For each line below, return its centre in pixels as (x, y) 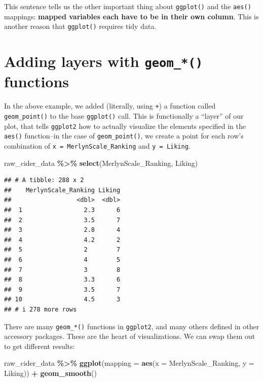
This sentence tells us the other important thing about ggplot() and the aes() (128, 6)
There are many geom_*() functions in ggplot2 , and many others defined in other (132, 326)
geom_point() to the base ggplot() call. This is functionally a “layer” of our (124, 116)
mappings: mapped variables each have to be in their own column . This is (131, 16)
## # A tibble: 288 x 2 (44, 180)
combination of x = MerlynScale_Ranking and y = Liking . (97, 145)
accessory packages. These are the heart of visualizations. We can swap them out (130, 336)
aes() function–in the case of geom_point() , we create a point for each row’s (124, 136)
